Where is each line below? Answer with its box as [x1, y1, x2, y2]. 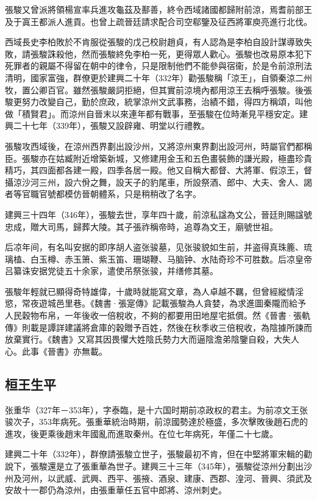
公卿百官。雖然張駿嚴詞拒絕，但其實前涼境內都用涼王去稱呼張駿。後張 [30, 83, 312, 96]
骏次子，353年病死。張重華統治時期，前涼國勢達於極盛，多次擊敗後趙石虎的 [5, 415, 308, 428]
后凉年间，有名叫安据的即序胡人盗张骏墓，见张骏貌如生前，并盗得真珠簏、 [5, 241, 304, 253]
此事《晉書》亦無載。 [21, 344, 107, 357]
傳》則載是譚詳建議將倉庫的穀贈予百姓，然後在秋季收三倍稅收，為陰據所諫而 [5, 321, 312, 333]
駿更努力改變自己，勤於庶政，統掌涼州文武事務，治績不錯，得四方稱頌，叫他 [5, 95, 312, 108]
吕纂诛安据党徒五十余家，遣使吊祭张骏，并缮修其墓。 [5, 264, 218, 277]
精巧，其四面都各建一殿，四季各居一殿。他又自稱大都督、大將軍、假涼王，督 [5, 164, 312, 176]
